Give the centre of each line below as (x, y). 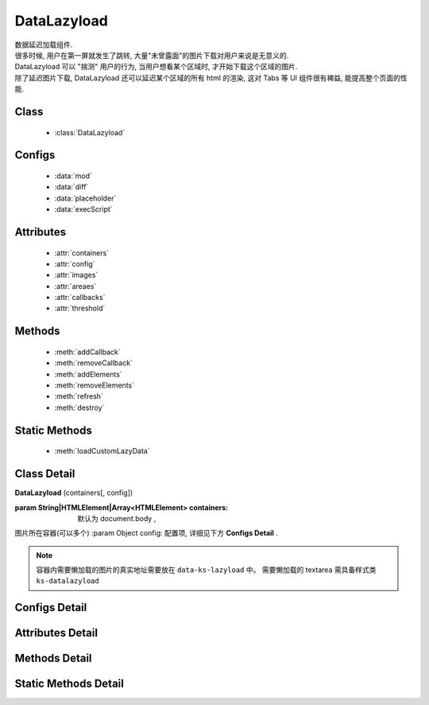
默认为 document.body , (117, 518)
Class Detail (45, 474)
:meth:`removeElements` (95, 385)
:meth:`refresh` (79, 396)
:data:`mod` (73, 176)
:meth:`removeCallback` (93, 363)
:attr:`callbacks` (80, 298)
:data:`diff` (71, 187)
